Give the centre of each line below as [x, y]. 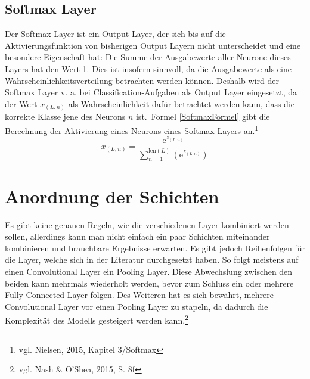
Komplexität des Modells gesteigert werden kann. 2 [97, 319]
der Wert [21, 103]
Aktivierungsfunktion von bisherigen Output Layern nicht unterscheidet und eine [153, 45]
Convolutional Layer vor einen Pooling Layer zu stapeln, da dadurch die [137, 306]
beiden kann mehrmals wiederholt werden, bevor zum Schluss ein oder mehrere [149, 283]
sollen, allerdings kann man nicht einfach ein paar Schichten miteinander [137, 236]
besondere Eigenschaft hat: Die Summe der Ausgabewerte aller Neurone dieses [148, 57]
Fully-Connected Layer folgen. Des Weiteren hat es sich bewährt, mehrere [139, 295]
